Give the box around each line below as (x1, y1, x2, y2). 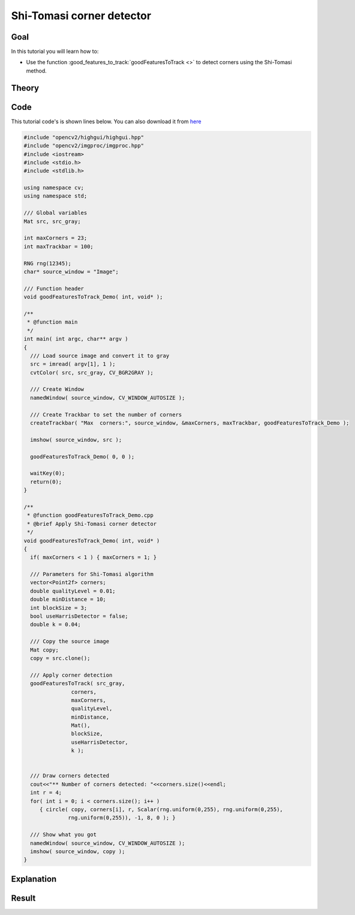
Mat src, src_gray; (23, 218, 81, 225)
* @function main (27, 319, 78, 325)
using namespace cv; (23, 184, 84, 192)
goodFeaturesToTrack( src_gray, (30, 680, 125, 687)
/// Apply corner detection (30, 671, 113, 678)
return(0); (30, 478, 62, 485)
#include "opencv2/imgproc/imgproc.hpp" (23, 142, 144, 149)
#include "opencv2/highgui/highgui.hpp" (23, 134, 144, 140)
